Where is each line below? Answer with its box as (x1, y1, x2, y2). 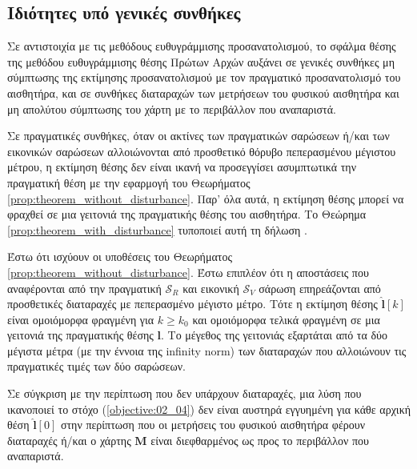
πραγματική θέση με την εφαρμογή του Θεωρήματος (7, 174, 251, 190)
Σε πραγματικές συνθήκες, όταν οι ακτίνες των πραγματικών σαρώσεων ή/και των (7, 127, 390, 144)
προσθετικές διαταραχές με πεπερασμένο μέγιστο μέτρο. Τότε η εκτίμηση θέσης (7, 295, 378, 312)
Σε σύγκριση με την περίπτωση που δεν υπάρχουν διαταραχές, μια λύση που (7, 385, 362, 402)
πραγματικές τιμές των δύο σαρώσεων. (7, 358, 186, 375)
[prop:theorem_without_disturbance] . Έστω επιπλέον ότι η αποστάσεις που (7, 263, 369, 280)
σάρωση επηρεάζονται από (259, 279, 381, 296)
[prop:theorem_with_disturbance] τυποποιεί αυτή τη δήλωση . (7, 221, 307, 238)
